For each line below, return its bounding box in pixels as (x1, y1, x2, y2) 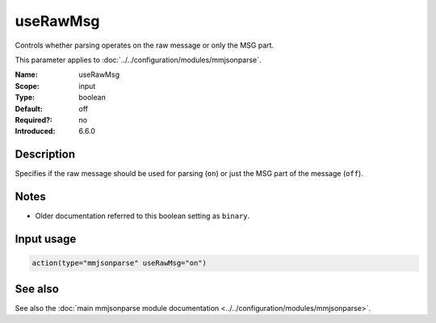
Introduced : (15, 126, 56, 136)
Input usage (15, 232, 77, 245)
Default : (15, 103, 44, 113)
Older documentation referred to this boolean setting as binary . (35, 211, 250, 221)
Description (15, 148, 76, 161)
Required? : (15, 115, 52, 124)
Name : (15, 69, 38, 80)
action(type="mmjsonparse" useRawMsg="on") (31, 258, 208, 268)
